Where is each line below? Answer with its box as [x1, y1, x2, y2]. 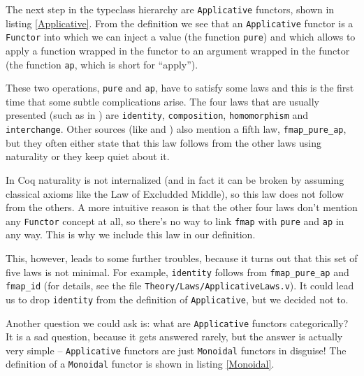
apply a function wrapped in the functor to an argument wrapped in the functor [6, 43, 350, 57]
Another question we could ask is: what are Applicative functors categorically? [6, 315, 349, 330]
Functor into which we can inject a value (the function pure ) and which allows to [6, 29, 356, 44]
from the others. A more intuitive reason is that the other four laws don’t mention [6, 200, 358, 215]
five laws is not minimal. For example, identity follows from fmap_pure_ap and [6, 264, 349, 279]
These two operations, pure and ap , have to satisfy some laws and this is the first [6, 80, 354, 95]
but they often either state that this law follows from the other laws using [6, 135, 321, 150]
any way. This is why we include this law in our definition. [6, 227, 256, 242]
